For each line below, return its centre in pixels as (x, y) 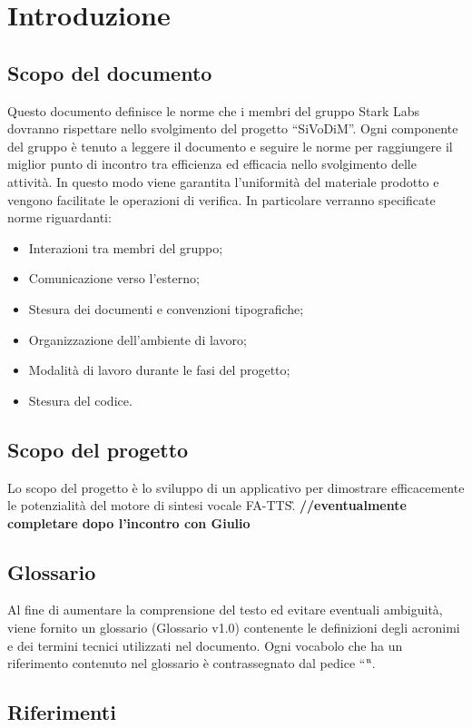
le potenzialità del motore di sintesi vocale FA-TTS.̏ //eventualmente (207, 505)
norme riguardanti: (59, 217)
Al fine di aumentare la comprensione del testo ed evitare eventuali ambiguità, (225, 610)
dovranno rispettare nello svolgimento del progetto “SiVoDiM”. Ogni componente (233, 128)
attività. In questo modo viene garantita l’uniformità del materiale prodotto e (223, 181)
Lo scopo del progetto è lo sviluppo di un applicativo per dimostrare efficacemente (236, 487)
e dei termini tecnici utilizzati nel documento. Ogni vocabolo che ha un (205, 645)
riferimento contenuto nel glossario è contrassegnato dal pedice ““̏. (192, 663)
